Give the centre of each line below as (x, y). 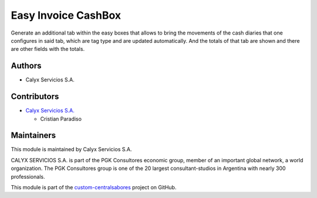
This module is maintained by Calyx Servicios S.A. (71, 149)
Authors (26, 66)
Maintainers (33, 136)
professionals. (28, 176)
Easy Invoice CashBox (66, 15)
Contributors (35, 97)
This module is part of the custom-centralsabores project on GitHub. (94, 187)
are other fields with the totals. (48, 49)
